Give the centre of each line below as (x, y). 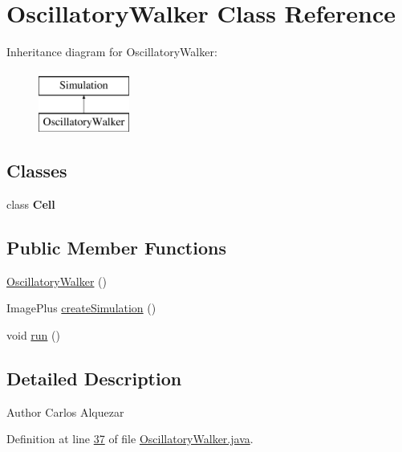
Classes (37, 171)
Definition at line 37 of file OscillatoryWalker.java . (130, 439)
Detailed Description (94, 379)
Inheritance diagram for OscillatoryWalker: (112, 52)
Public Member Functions (116, 248)
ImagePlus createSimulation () (81, 308)
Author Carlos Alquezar (65, 411)
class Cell (31, 204)
